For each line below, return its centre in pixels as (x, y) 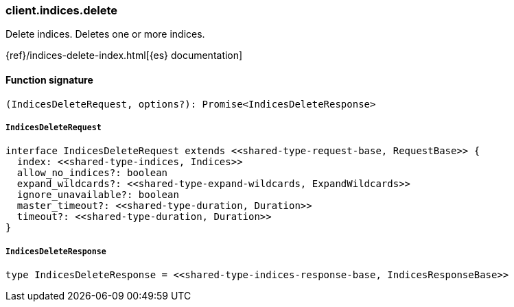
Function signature (49, 79)
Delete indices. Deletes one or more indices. (105, 34)
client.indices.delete (62, 10)
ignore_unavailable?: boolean (98, 195)
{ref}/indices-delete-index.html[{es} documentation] (124, 56)
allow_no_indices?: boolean (92, 173)
